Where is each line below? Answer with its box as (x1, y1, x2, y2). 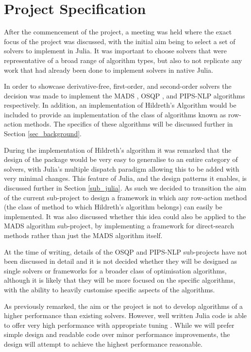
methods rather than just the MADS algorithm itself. (4, 230, 163, 240)
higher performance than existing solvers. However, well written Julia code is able (4, 310, 247, 320)
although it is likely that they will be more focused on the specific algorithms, (4, 275, 235, 285)
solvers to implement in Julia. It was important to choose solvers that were (4, 46, 227, 56)
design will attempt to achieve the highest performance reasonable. (4, 338, 203, 349)
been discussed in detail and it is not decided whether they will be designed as (4, 256, 237, 266)
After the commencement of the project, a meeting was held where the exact (4, 27, 232, 37)
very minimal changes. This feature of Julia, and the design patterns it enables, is (4, 173, 247, 183)
